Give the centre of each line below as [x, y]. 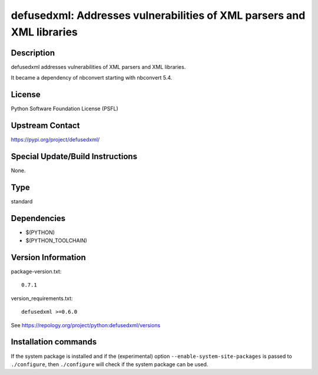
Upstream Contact [45, 125]
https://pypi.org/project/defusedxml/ [55, 140]
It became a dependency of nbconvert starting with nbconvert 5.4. [92, 78]
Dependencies [38, 218]
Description [33, 53]
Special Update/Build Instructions [74, 156]
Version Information [48, 257]
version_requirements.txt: [42, 298]
